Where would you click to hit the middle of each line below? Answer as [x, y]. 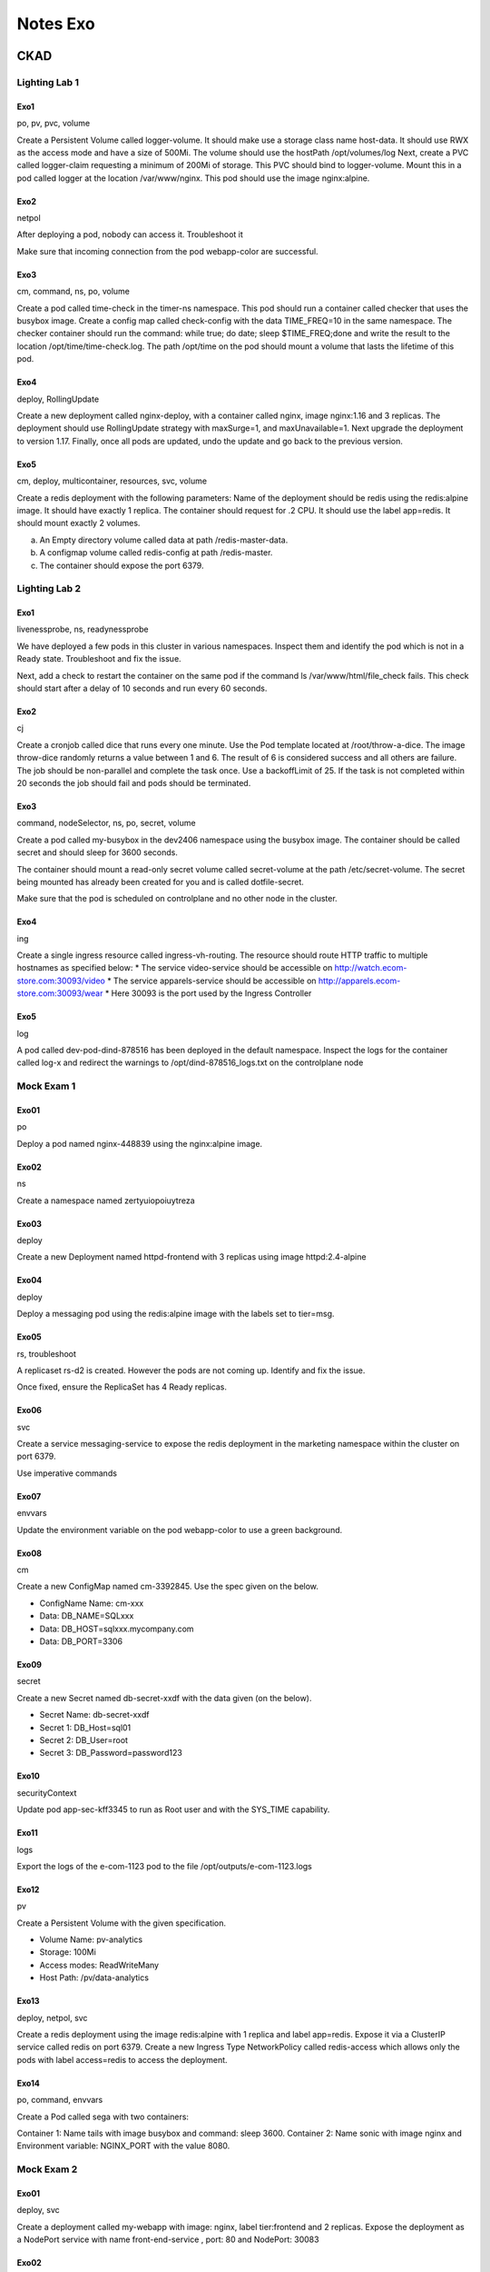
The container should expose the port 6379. [122, 565]
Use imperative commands [67, 1473]
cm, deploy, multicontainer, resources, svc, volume [112, 481]
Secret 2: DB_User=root [84, 1739]
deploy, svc [39, 2210]
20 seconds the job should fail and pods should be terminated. [134, 782]
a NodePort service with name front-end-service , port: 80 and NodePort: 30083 [168, 2239]
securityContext [47, 1793]
